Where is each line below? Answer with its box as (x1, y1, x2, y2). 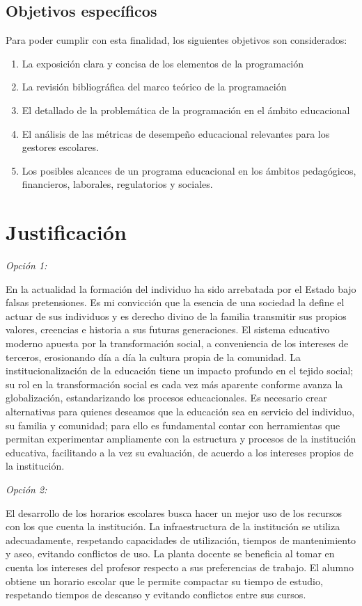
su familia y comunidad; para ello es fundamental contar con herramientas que (6, 417, 340, 432)
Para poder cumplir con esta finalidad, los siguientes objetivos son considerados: (6, 33, 347, 47)
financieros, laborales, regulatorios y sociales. (22, 177, 213, 191)
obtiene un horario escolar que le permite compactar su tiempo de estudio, (6, 573, 323, 588)
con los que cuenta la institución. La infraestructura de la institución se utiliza (6, 519, 340, 534)
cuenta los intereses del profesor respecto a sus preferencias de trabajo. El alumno (6, 559, 354, 574)
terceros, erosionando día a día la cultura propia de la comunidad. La (6, 349, 301, 364)
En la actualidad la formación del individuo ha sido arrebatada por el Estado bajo (6, 281, 356, 296)
